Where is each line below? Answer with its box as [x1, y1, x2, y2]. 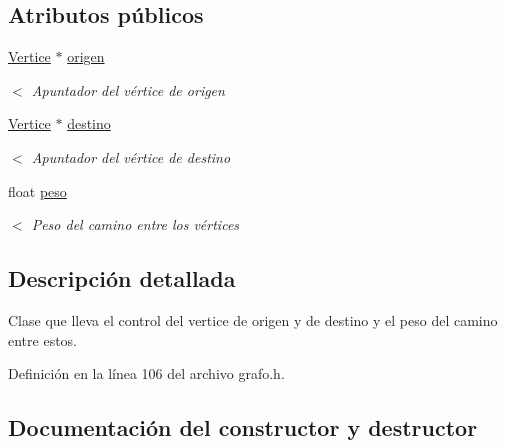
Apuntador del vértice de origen [31, 79, 225, 100]
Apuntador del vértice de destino [31, 146, 231, 167]
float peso [8, 180, 67, 201]
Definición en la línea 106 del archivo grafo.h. [8, 363, 285, 384]
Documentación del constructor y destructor [8, 412, 478, 443]
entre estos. [8, 329, 78, 350]
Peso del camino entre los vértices [31, 214, 240, 235]
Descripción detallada [8, 263, 236, 294]
